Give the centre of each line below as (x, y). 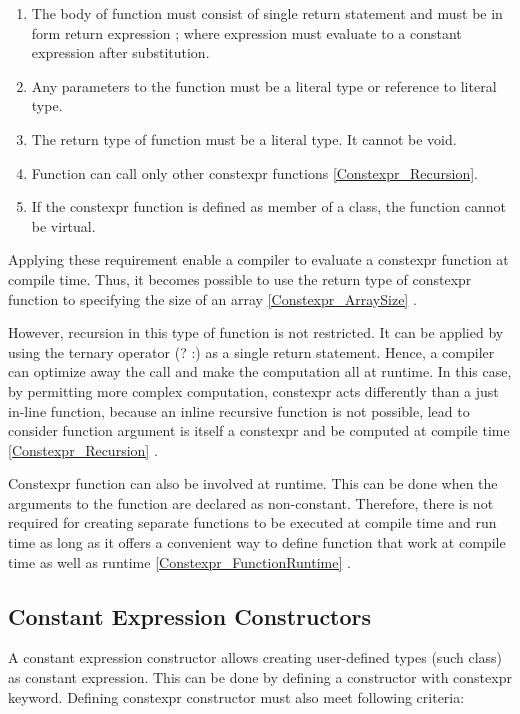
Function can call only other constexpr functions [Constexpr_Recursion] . (254, 172)
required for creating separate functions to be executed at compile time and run (252, 522)
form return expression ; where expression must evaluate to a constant (246, 32)
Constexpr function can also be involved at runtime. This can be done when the (253, 483)
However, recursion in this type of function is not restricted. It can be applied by (256, 332)
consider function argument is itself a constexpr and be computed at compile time (259, 430)
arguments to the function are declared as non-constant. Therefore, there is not (251, 502)
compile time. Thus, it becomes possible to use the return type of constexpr (240, 278)
